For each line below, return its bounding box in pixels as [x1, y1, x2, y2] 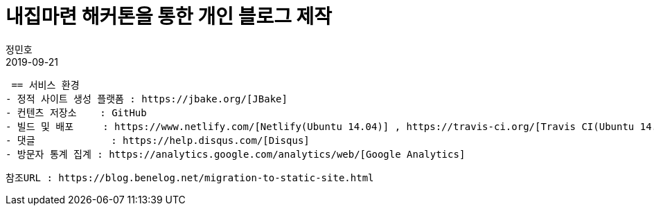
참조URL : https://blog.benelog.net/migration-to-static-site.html [6, 172, 374, 183]
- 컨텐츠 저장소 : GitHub [6, 107, 147, 118]
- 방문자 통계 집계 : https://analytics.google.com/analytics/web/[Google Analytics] [6, 148, 466, 160]
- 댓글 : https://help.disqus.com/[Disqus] [6, 134, 310, 146]
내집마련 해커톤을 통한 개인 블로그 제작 [6, 5, 333, 28]
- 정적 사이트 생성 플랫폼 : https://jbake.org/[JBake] [6, 93, 288, 104]
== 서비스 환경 [11, 79, 80, 91]
